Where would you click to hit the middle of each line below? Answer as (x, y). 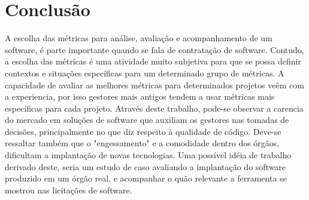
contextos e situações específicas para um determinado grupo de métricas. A (145, 73)
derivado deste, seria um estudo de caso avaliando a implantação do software (146, 166)
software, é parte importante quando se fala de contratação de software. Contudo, (154, 49)
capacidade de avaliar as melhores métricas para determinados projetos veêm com (154, 84)
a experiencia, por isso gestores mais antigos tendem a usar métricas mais (140, 96)
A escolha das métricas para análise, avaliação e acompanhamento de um (139, 38)
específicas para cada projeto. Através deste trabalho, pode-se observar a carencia (154, 108)
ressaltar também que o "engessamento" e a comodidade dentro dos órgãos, (142, 143)
